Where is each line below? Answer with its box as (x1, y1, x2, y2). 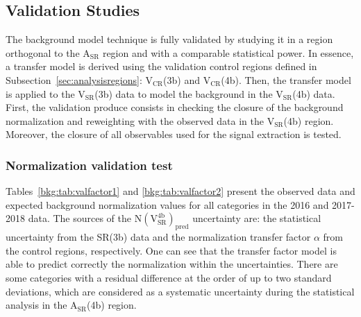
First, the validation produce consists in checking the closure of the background (6, 100, 344, 114)
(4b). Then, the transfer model (221, 72, 351, 87)
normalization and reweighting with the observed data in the (6, 113, 264, 128)
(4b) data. (292, 86, 335, 101)
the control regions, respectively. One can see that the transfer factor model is (6, 243, 337, 257)
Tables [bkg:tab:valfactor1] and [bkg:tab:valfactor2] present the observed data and (6, 184, 355, 198)
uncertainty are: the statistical (192, 211, 321, 225)
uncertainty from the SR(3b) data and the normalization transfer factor (6, 230, 311, 244)
